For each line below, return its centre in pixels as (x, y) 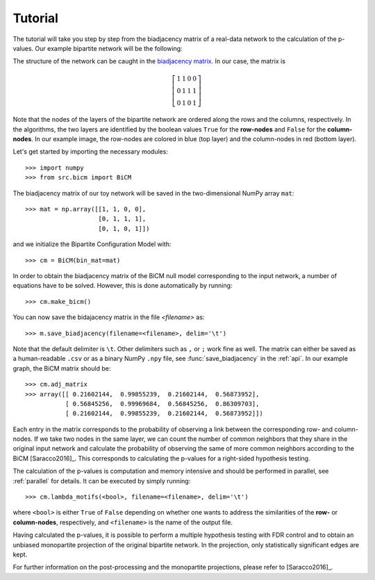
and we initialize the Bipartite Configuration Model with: (92, 244)
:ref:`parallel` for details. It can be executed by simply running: (102, 481)
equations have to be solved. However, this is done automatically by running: (123, 286)
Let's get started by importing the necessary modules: (90, 152)
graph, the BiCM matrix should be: (62, 368)
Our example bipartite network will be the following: (109, 48)
